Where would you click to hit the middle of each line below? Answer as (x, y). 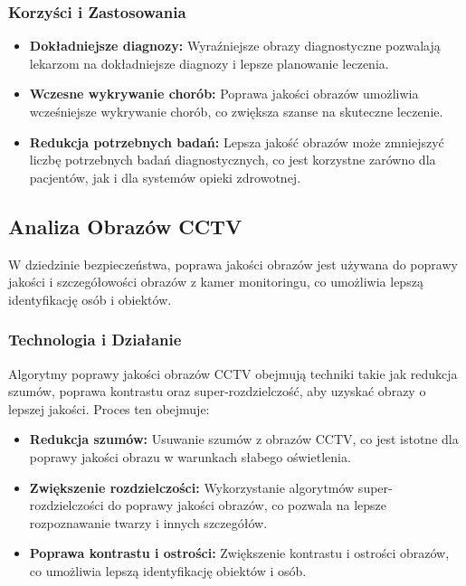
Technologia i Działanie (95, 340)
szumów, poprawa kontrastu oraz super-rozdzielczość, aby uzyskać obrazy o (217, 391)
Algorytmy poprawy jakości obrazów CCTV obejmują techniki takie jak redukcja (233, 373)
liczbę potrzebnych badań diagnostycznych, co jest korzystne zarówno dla (233, 160)
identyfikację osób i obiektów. (90, 299)
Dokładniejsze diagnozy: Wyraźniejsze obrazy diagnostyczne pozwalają (235, 46)
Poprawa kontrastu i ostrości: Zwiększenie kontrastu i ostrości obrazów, (239, 553)
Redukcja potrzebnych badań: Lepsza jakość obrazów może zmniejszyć (237, 142)
